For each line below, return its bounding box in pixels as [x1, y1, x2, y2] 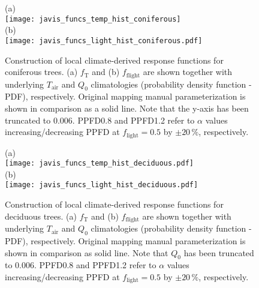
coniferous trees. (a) [5, 65, 78, 78]
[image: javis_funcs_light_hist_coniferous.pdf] [5, 36, 203, 45]
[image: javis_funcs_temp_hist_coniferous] [5, 14, 181, 23]
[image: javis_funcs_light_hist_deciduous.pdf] [5, 181, 198, 190]
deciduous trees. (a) [5, 209, 77, 222]
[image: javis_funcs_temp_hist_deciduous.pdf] [5, 159, 194, 168]
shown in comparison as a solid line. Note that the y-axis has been [5, 101, 249, 114]
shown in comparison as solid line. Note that [5, 246, 168, 259]
